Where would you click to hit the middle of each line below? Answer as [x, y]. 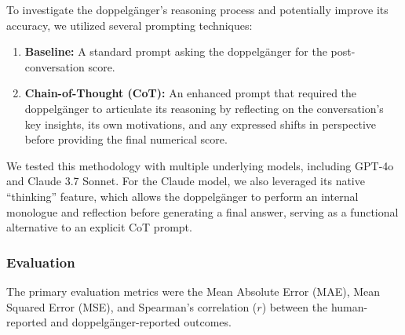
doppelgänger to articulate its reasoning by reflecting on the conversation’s [204, 108]
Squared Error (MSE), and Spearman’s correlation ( [132, 306]
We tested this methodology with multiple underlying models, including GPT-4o [200, 165]
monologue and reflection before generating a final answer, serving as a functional [202, 211]
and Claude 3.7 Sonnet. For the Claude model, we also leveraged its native [186, 181]
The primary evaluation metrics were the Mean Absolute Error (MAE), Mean [193, 291]
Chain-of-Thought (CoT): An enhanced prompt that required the [191, 93]
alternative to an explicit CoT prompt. [99, 227]
